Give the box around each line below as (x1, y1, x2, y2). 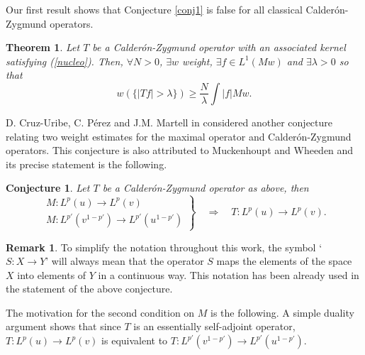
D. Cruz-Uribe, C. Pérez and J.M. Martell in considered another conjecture (6, 114, 333, 129)
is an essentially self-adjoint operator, (133, 319, 296, 334)
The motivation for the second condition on (6, 305, 195, 319)
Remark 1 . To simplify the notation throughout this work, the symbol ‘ (6, 239, 322, 254)
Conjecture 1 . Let (6, 180, 90, 195)
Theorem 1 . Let (6, 40, 80, 55)
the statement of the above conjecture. (6, 281, 173, 296)
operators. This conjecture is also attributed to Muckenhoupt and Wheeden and (6, 143, 354, 158)
